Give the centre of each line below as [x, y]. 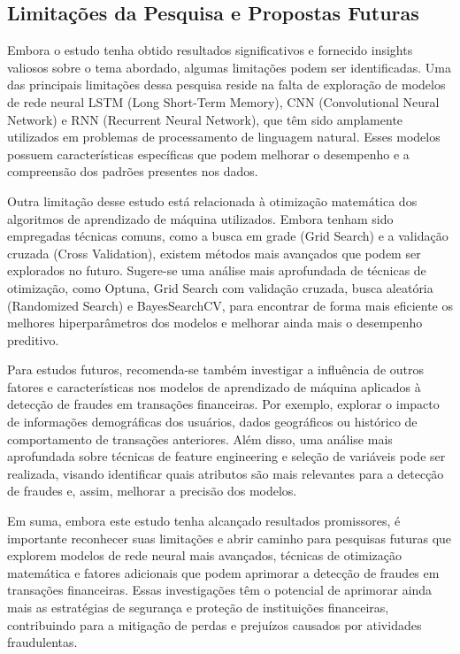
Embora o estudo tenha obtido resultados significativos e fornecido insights [210, 50]
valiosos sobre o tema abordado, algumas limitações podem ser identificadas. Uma [229, 67]
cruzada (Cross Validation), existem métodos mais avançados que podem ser [214, 253]
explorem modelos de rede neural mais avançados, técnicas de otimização [205, 555]
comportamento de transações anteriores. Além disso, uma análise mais [200, 439]
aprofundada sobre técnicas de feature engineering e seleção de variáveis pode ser [226, 456]
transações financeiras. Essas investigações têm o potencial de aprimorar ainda [220, 590]
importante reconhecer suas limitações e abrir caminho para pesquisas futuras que [230, 538]
